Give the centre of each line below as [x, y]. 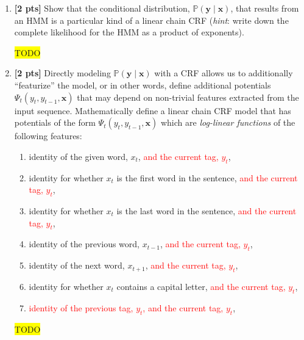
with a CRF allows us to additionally [224, 73]
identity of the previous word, [84, 244]
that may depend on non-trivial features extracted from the [188, 97]
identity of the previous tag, [81, 307]
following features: [48, 136]
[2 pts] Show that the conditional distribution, [102, 8]
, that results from [265, 8]
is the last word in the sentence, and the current [207, 210]
